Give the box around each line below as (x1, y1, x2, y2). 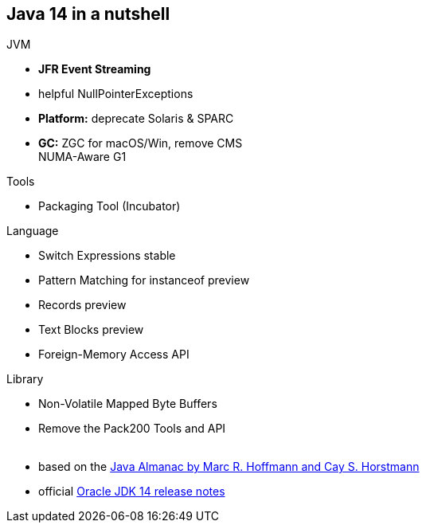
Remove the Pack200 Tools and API (38, 421, 226, 436)
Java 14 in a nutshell (6, 4, 170, 24)
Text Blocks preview (38, 323, 144, 337)
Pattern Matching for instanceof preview (38, 273, 250, 288)
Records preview (38, 298, 127, 312)
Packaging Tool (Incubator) (38, 199, 181, 214)
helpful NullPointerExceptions (38, 87, 193, 101)
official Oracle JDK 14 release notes (38, 484, 225, 499)
